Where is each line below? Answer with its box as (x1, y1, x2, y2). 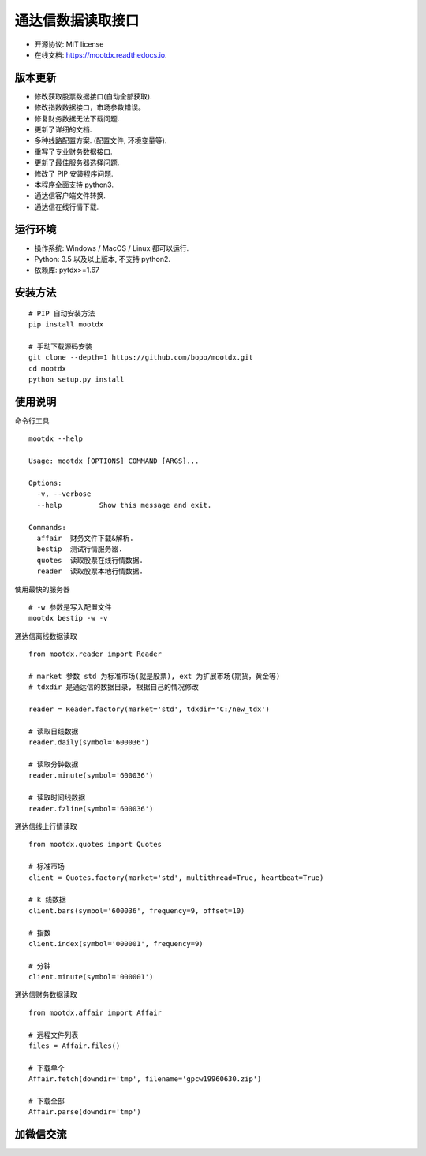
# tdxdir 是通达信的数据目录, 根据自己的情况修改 (28, 683, 199, 692)
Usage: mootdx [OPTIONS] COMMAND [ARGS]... (28, 457, 200, 465)
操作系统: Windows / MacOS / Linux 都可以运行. (34, 243, 189, 252)
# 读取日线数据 (28, 726, 79, 736)
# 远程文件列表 (28, 1030, 79, 1039)
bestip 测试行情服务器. (36, 545, 123, 554)
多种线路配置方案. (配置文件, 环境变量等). (34, 136, 167, 145)
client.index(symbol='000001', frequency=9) (28, 939, 204, 948)
